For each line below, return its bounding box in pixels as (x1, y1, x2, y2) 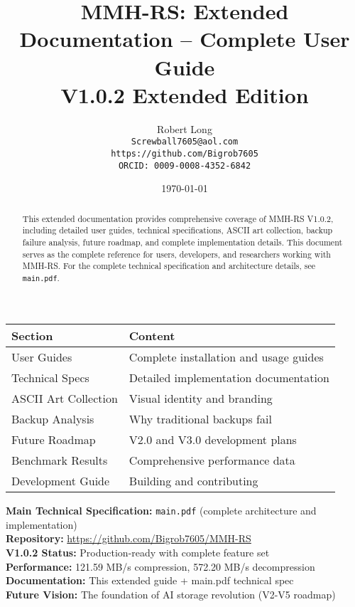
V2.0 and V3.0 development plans (129, 431, 297, 448)
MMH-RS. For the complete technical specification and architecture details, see (22, 260, 315, 272)
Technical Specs (11, 369, 89, 386)
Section (11, 327, 53, 344)
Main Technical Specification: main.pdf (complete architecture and (6, 503, 317, 518)
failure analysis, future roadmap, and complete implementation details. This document (22, 236, 343, 248)
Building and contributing (129, 473, 258, 490)
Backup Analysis (11, 411, 94, 428)
